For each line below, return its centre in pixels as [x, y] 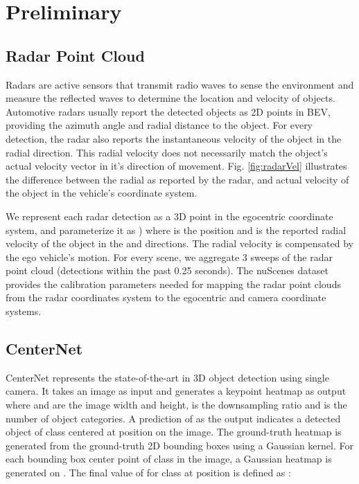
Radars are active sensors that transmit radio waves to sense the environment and [180, 84]
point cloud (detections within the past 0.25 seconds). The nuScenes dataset [167, 270]
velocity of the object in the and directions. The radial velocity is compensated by [179, 243]
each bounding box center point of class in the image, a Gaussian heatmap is [169, 459]
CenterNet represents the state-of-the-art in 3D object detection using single [167, 377]
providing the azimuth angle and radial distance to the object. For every [159, 125]
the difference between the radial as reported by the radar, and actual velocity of [177, 179]
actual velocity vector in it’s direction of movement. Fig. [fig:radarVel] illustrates [176, 166]
